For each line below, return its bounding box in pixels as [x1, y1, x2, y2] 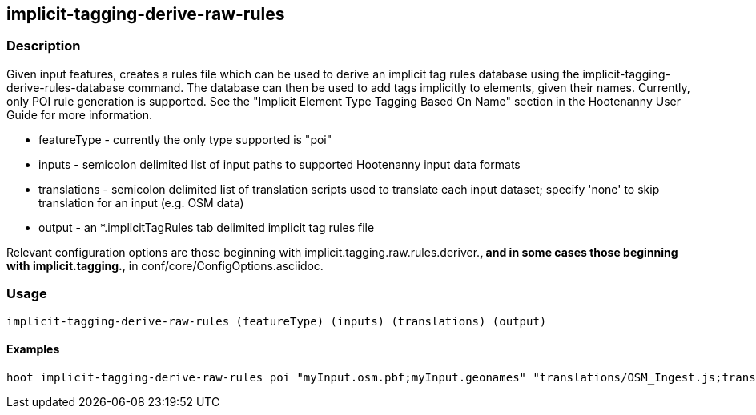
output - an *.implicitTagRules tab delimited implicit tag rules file [38, 220, 375, 234]
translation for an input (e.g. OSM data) [38, 195, 244, 209]
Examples [6, 342, 60, 357]
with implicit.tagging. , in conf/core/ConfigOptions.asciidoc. [6, 258, 324, 273]
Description [6, 38, 81, 54]
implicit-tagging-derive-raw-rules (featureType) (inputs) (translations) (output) [6, 314, 547, 328]
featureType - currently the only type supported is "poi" [38, 132, 332, 146]
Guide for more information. [6, 107, 153, 122]
